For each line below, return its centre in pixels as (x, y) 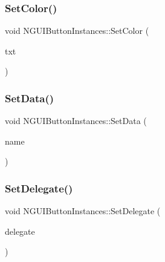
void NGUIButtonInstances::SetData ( (76, 121)
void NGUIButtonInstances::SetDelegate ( (83, 211)
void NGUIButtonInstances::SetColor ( (77, 31)
